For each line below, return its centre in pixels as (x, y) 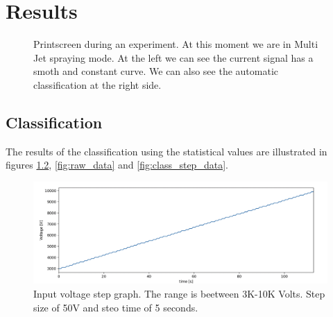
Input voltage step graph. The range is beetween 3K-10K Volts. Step (179, 294)
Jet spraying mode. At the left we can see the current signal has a (173, 57)
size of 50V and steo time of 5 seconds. (116, 307)
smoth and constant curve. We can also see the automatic (156, 71)
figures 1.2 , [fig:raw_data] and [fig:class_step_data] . (117, 165)
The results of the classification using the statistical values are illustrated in (166, 151)
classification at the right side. (97, 84)
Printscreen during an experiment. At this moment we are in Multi (176, 44)
